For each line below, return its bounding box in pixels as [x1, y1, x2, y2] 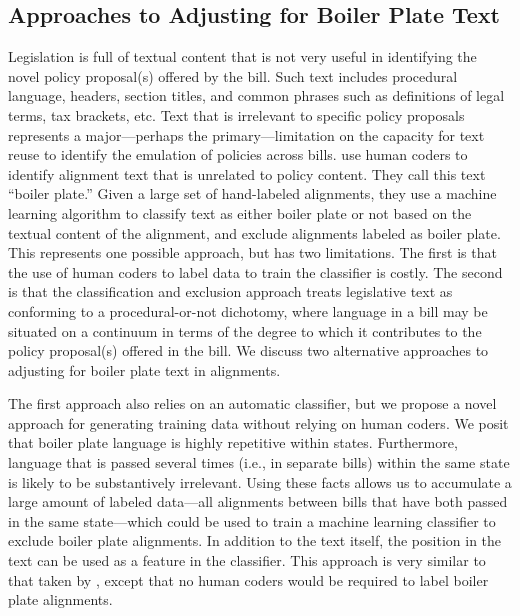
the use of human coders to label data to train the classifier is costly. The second [8, 261, 503, 282]
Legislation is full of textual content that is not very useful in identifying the [8, 46, 477, 67]
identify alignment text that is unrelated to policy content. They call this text [8, 163, 486, 184]
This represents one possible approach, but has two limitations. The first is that [8, 242, 497, 263]
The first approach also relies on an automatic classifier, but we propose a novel [8, 393, 497, 414]
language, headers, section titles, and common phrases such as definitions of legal [8, 85, 505, 106]
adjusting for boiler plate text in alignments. [8, 359, 281, 380]
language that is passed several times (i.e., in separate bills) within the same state [8, 452, 510, 473]
